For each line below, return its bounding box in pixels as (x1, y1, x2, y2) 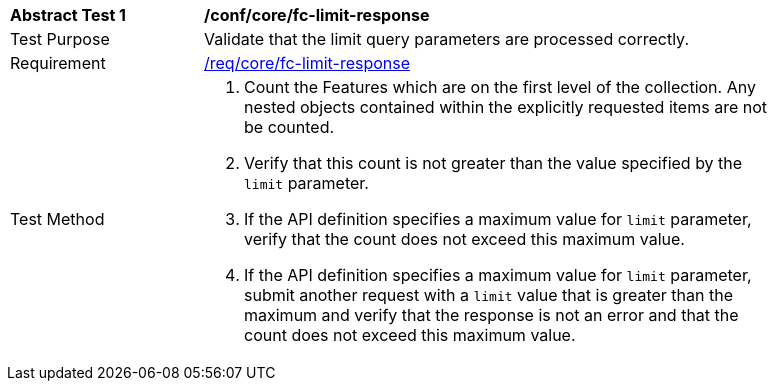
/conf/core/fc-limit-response (204, 5, 430, 25)
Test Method (10, 209, 105, 229)
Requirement (10, 53, 106, 73)
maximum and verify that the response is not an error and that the (244, 305, 739, 325)
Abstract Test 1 (10, 5, 126, 25)
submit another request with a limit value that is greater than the (244, 285, 733, 305)
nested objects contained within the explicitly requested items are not (244, 97, 767, 117)
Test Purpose (10, 29, 110, 49)
